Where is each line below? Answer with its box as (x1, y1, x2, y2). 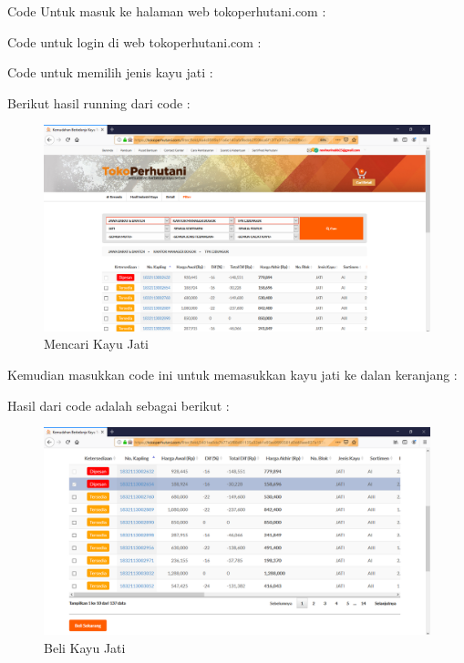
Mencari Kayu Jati (44, 334, 149, 353)
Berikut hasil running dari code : (7, 93, 191, 112)
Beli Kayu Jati (44, 637, 126, 657)
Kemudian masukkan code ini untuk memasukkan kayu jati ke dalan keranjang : (7, 365, 458, 384)
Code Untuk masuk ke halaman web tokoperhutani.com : (7, 2, 326, 20)
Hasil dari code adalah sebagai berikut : (7, 395, 230, 414)
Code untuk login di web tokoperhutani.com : (7, 32, 262, 51)
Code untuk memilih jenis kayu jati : (7, 63, 213, 82)
